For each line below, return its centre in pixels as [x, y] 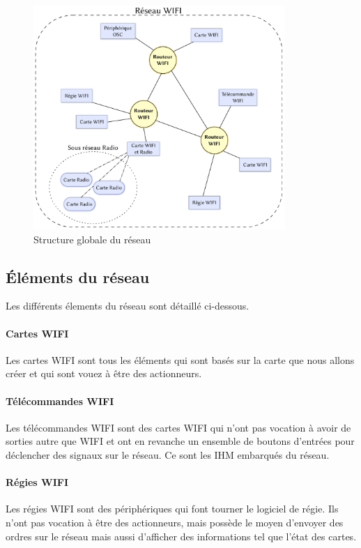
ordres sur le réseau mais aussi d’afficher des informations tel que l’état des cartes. [181, 536]
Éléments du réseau [78, 276]
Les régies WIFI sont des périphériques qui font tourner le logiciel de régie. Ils [172, 509]
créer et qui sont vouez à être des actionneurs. [104, 373]
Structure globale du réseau [92, 239]
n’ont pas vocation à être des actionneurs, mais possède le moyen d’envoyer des [175, 522]
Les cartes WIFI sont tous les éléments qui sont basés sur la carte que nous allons [180, 359]
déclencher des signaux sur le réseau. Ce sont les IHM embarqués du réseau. [168, 454]
